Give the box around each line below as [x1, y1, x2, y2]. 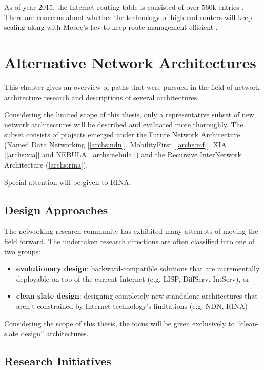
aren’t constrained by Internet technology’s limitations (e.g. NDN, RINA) [16, 301, 248, 311]
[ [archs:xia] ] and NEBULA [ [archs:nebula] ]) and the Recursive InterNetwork [4, 149, 241, 160]
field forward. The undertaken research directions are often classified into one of [4, 236, 255, 247]
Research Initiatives [4, 353, 111, 369]
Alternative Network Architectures [4, 51, 256, 72]
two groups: [4, 246, 40, 256]
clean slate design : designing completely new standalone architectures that [16, 290, 258, 301]
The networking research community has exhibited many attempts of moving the [4, 226, 258, 236]
